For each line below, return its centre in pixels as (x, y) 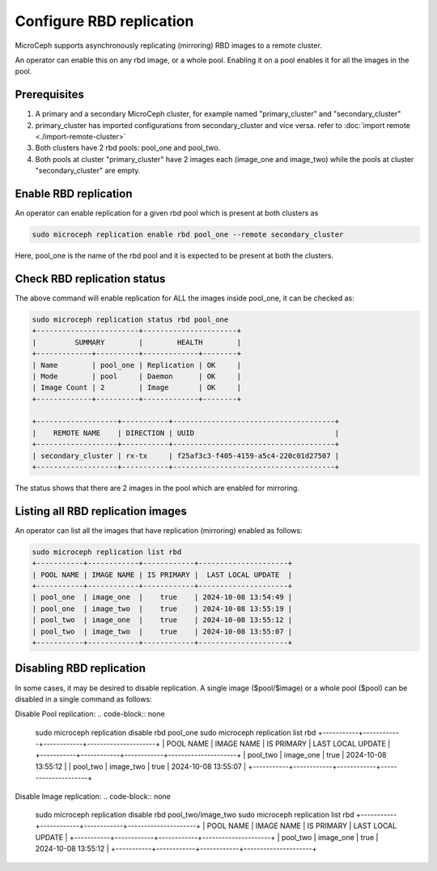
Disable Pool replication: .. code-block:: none (90, 714)
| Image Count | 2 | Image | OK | (137, 388)
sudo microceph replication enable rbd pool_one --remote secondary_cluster (188, 235)
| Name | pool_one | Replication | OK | (137, 365)
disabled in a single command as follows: (84, 699)
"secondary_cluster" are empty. (88, 171)
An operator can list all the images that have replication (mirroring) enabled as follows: (159, 530)
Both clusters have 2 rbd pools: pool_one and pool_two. (128, 148)
